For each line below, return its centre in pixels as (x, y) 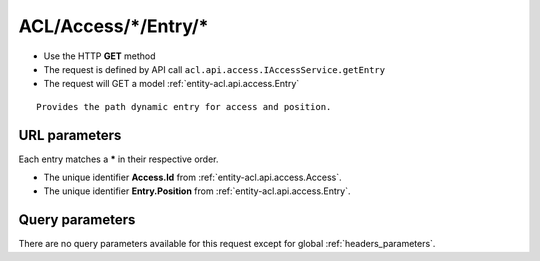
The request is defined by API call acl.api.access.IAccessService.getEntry (214, 69)
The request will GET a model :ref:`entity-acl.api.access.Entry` (171, 84)
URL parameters (70, 135)
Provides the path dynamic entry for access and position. (184, 106)
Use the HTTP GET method (99, 56)
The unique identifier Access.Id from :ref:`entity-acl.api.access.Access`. (192, 177)
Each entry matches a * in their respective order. (118, 159)
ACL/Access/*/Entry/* (113, 26)
